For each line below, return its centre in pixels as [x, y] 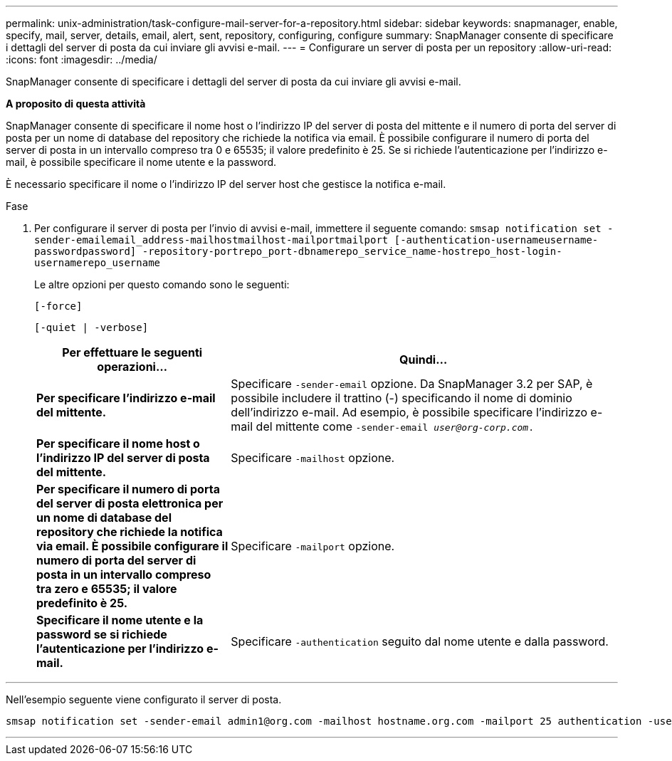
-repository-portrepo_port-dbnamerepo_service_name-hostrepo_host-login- [352, 251]
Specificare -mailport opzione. [313, 546]
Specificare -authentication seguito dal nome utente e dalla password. [420, 641]
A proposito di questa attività [76, 104]
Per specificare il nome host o [118, 444]
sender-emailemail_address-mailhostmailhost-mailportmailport [211, 240]
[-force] [58, 306]
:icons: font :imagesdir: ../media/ [82, 59]
